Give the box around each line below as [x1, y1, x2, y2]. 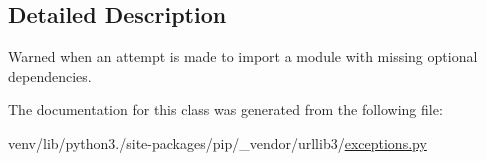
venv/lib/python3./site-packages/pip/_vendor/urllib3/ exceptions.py [8, 132, 427, 153]
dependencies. [8, 65, 92, 86]
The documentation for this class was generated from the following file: [8, 99, 443, 120]
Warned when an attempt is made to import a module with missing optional [8, 46, 478, 67]
